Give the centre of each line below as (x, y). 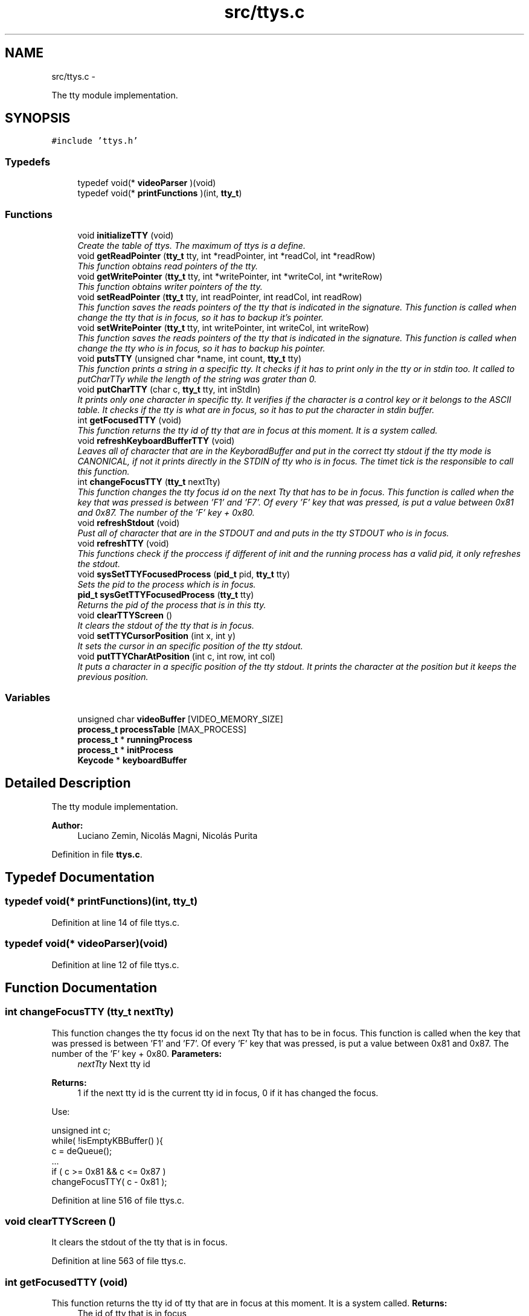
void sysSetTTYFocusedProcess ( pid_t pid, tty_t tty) (184, 574)
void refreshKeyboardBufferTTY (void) (156, 440)
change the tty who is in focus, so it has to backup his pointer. (201, 348)
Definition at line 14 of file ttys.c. (116, 922)
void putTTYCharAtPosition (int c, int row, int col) (176, 656)
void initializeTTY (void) (126, 235)
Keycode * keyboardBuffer (132, 760)
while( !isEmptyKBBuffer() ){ (107, 1140)
